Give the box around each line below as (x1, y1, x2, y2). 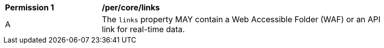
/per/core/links (102, 2, 160, 12)
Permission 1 (5, 2, 54, 12)
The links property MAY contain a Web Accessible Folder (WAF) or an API (102, 14, 381, 24)
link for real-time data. (102, 24, 185, 34)
